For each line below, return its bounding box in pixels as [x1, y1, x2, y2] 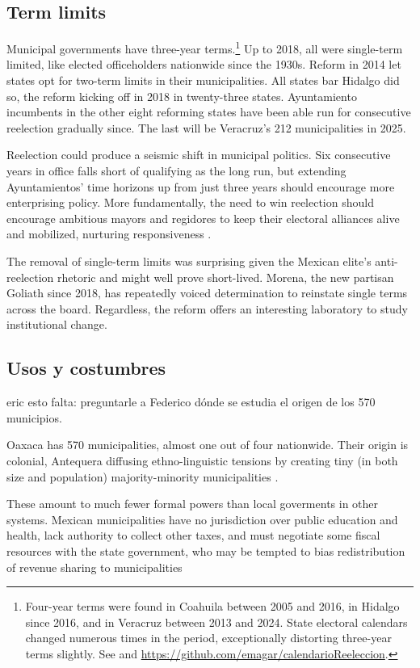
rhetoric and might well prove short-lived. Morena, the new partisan [57, 268, 394, 285]
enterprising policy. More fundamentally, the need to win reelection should [6, 194, 374, 211]
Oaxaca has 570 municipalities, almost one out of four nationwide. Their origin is [6, 436, 409, 453]
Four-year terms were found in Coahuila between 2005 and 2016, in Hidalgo [25, 598, 400, 615]
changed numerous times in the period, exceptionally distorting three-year [25, 629, 392, 646]
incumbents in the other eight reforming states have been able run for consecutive [6, 103, 411, 120]
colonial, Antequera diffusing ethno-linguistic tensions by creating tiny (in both [6, 452, 398, 468]
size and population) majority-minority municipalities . [6, 468, 279, 485]
